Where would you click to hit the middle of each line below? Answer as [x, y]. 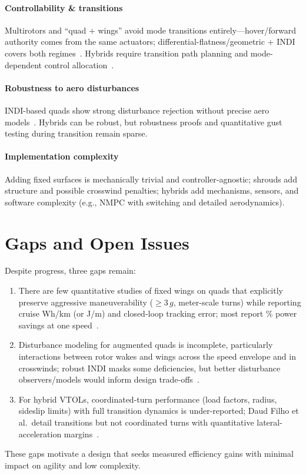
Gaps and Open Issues [97, 242]
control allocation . [79, 64]
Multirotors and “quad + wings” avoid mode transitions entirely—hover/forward [150, 30]
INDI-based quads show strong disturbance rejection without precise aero [137, 110]
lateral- [270, 422]
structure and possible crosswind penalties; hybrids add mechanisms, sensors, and [152, 190]
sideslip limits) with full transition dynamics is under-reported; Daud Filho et [159, 411]
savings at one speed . [59, 325]
